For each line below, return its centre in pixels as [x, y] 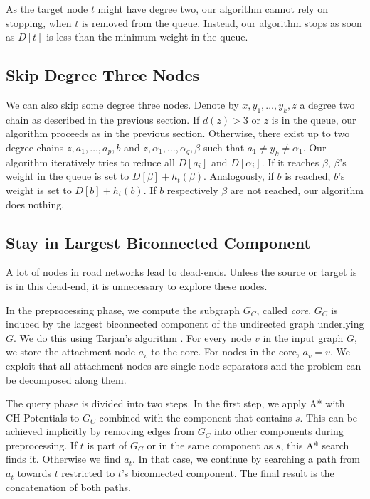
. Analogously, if [238, 176]
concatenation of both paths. [68, 487]
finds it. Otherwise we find [63, 459]
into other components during [279, 431]
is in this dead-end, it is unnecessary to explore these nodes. [137, 285]
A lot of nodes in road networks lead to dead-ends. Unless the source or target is [181, 272]
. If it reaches [290, 162]
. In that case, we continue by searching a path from [246, 459]
